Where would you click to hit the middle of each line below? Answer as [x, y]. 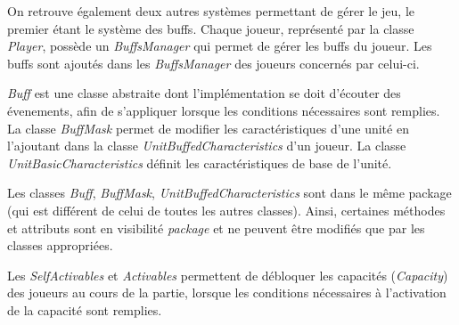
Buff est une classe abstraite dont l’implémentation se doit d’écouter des [204, 93]
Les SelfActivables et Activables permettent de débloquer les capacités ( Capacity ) [228, 275]
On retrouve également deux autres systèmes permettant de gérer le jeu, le [211, 11]
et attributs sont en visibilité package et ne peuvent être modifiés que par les [216, 227]
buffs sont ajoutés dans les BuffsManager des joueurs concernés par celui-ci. [213, 63]
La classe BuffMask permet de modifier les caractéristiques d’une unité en [208, 128]
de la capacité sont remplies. [85, 309]
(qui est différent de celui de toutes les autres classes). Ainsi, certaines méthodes [226, 210]
